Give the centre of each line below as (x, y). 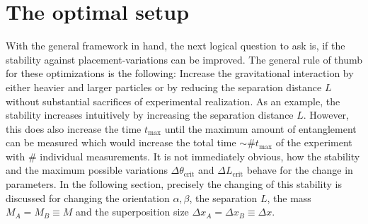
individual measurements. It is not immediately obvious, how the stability (200, 156)
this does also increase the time (74, 128)
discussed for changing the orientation (88, 198)
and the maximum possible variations (87, 170)
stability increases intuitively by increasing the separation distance (150, 115)
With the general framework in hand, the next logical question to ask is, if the (176, 46)
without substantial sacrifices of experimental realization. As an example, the (173, 101)
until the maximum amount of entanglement (260, 128)
